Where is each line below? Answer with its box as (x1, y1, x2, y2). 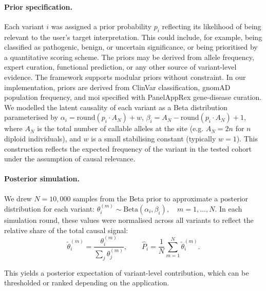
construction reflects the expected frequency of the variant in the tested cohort (4, 143, 252, 154)
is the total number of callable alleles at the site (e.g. (37, 123, 204, 134)
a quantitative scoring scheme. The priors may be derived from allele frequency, (4, 51, 254, 62)
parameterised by (4, 112, 59, 122)
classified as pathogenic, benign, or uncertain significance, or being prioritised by (4, 41, 258, 52)
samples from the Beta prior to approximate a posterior (73, 193, 249, 203)
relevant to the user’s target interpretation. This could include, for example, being (4, 31, 262, 42)
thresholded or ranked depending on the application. (4, 277, 169, 288)
